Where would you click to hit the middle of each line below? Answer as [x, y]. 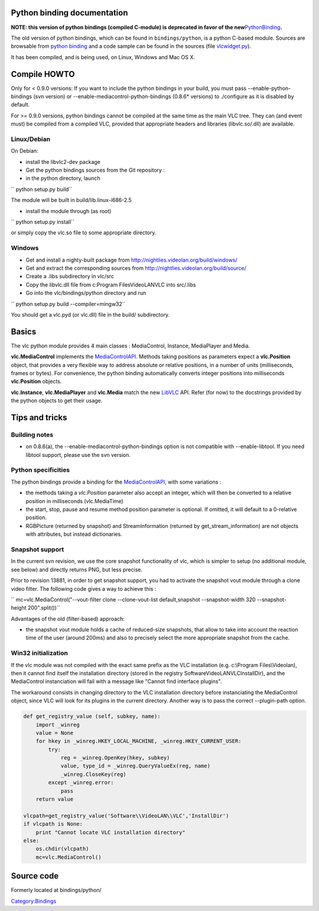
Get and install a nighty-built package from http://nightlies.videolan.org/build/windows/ [131, 260]
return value [55, 799]
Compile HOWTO [43, 74]
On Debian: [25, 151]
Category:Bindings [34, 901]
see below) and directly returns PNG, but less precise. [77, 569]
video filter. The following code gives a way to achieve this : [84, 588]
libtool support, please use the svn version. [78, 455]
